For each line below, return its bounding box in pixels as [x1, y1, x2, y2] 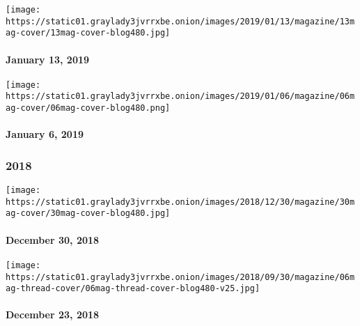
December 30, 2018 [6, 232, 100, 247]
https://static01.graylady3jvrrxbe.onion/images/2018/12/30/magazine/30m [6, 196, 355, 207]
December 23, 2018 [6, 307, 100, 322]
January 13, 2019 [6, 52, 90, 66]
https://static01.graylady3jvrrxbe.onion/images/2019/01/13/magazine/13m [6, 16, 355, 26]
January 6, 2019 [6, 127, 84, 141]
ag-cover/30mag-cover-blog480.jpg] [6, 208, 171, 219]
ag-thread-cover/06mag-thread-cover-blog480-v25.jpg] [6, 284, 260, 294]
